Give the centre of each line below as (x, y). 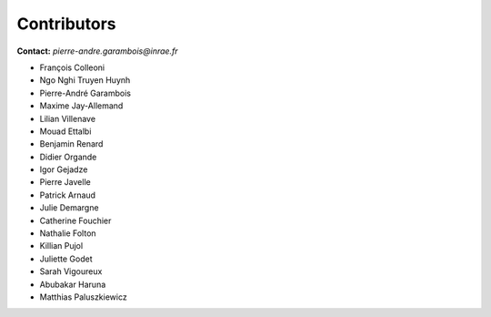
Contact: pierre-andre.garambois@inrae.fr (97, 51)
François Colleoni (72, 67)
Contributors (67, 24)
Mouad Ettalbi (65, 131)
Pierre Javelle (65, 182)
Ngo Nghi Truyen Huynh (85, 80)
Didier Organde (68, 157)
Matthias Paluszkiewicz (83, 297)
